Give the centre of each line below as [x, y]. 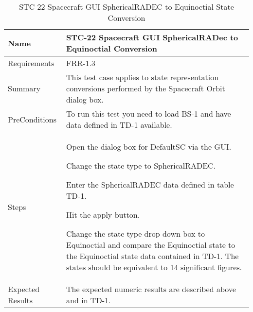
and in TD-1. [89, 300]
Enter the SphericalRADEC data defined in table [150, 184]
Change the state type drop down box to [136, 234]
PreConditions [32, 119]
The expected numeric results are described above [151, 289]
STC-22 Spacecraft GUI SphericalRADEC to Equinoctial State [126, 7]
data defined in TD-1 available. [119, 125]
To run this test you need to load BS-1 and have [149, 113]
